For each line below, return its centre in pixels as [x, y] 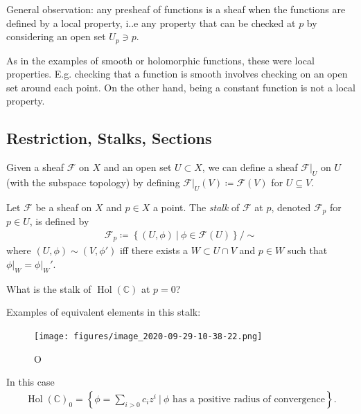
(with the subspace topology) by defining [93, 182]
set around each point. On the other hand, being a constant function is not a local [181, 87]
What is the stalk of [49, 288]
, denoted [291, 207]
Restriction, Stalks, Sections [109, 138]
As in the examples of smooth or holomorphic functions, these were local [160, 60]
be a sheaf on [64, 207]
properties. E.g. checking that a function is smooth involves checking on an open [177, 74]
